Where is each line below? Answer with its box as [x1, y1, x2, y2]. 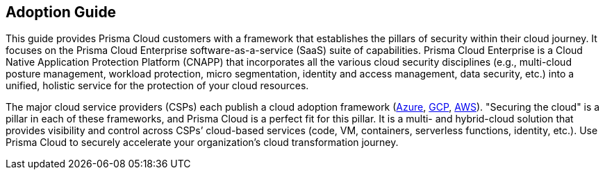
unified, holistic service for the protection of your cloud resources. [6, 80, 309, 92]
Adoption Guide [6, 3, 117, 21]
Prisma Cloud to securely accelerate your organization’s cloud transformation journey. [6, 136, 399, 149]
